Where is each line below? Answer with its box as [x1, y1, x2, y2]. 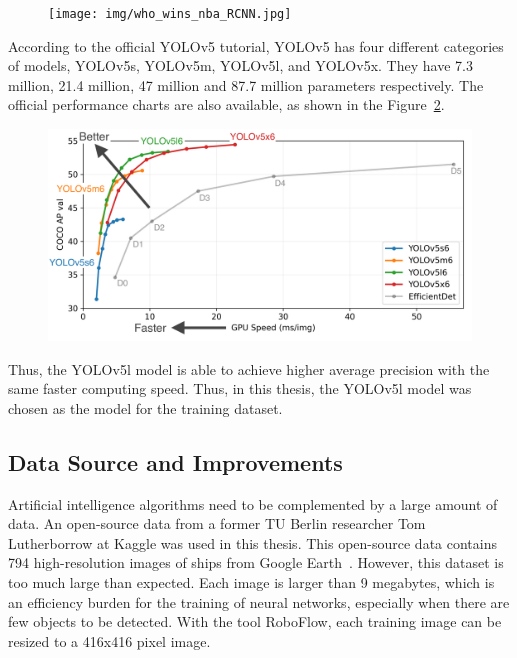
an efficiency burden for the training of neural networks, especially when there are [8, 591, 510, 612]
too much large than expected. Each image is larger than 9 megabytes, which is [8, 571, 495, 592]
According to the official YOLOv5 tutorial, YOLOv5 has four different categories [8, 35, 504, 56]
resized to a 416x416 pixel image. [8, 630, 211, 651]
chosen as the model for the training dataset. [8, 397, 283, 418]
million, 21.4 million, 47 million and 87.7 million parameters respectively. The [8, 74, 484, 95]
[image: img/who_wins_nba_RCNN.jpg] [48, 7, 292, 21]
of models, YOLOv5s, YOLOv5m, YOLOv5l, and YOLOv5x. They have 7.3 [8, 55, 473, 76]
